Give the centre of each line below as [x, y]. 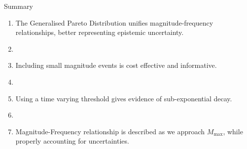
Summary [18, 6]
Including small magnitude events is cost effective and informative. [116, 65]
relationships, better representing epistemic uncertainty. [100, 32]
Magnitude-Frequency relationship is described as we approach [110, 131]
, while [233, 131]
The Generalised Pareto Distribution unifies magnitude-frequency [114, 22]
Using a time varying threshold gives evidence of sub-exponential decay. [124, 98]
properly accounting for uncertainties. [72, 141]
